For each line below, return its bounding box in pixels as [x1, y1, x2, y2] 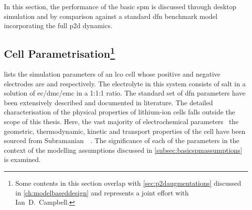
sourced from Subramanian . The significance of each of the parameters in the [4, 135, 239, 145]
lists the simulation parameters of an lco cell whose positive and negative [4, 68, 220, 79]
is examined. [4, 154, 41, 164]
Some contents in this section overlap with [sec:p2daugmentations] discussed [15, 178, 241, 188]
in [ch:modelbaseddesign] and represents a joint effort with [15, 187, 189, 197]
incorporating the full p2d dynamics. [4, 20, 112, 31]
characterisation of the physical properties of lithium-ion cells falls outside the [4, 107, 236, 117]
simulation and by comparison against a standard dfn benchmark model [4, 11, 218, 21]
